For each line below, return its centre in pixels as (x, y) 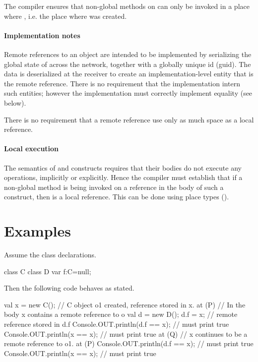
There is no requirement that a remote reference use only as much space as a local (129, 119)
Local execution (32, 149)
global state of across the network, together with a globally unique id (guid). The (128, 64)
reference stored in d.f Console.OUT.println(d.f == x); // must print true (117, 324)
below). (15, 102)
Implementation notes (42, 35)
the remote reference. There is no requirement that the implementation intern (122, 83)
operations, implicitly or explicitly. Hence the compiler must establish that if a (123, 177)
